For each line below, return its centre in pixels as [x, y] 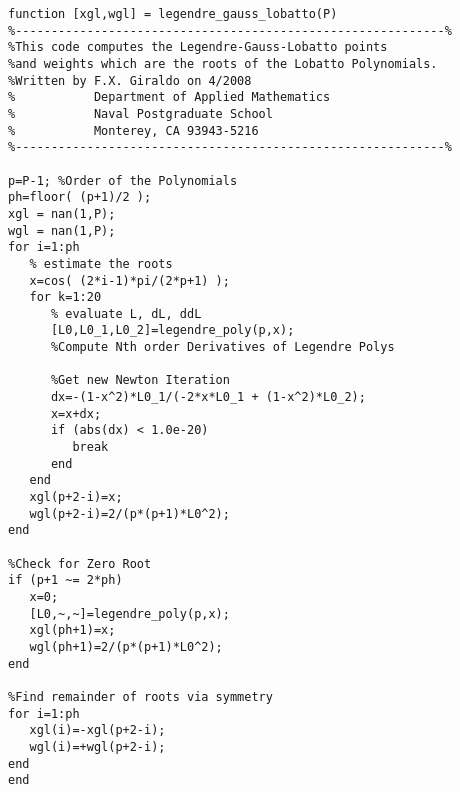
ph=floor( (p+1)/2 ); [80, 197]
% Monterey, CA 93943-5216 [133, 130]
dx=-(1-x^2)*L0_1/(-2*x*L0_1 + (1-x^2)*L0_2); [208, 397]
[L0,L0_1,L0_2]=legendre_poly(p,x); [172, 330]
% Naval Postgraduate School [140, 113]
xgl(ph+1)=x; [72, 630]
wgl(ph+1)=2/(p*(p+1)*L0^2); [126, 646]
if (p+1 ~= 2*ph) [65, 580]
